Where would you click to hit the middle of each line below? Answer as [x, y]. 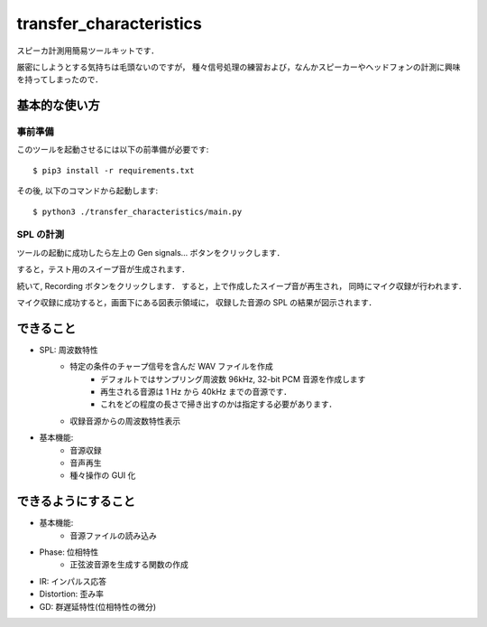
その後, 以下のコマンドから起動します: [87, 191]
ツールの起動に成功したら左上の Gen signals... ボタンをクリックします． [151, 252]
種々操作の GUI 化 [103, 475]
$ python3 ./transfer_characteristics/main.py [138, 211]
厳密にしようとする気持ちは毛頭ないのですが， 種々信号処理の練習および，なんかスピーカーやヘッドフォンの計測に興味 [239, 67]
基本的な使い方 [58, 105]
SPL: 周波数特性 [69, 350]
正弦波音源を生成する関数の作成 [129, 565]
